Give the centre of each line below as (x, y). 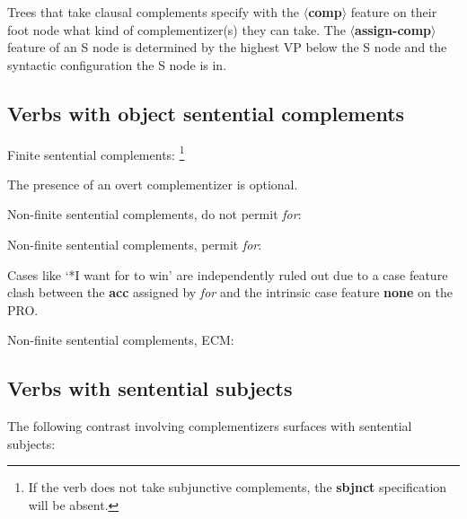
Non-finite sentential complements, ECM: (121, 340)
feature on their (394, 12)
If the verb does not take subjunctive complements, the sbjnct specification (238, 487)
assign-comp (393, 29)
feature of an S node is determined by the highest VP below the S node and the (227, 47)
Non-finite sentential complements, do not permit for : (154, 214)
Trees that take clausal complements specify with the (154, 12)
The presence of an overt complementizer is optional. (153, 184)
